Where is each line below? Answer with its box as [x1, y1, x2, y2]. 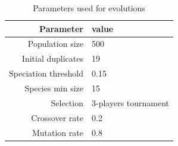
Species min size [24, 81, 83, 94]
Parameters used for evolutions [33, 2, 145, 14]
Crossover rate [31, 111, 83, 123]
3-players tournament [91, 96, 170, 109]
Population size [27, 37, 83, 50]
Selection [51, 96, 83, 109]
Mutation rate [32, 126, 83, 138]
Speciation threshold [9, 67, 83, 80]
